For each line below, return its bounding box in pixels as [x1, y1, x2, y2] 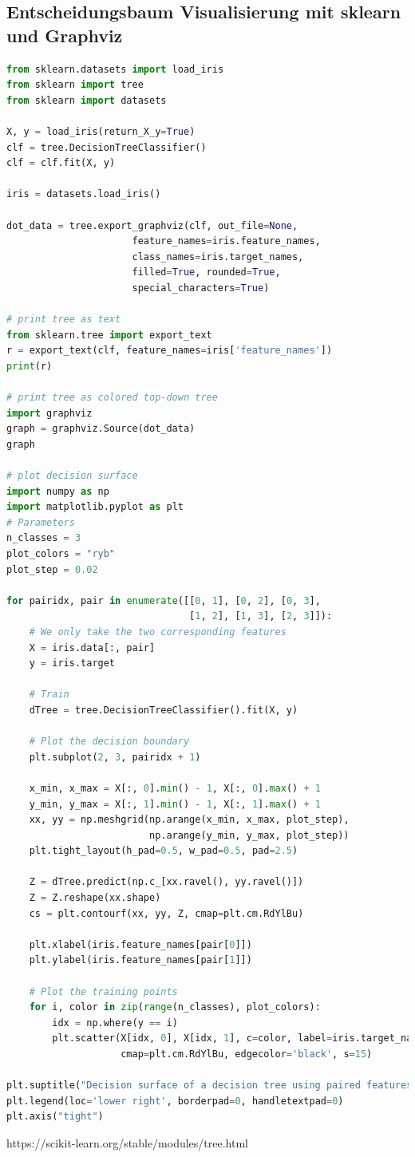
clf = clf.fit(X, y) [6, 157, 116, 169]
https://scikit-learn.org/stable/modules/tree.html [6, 1134, 249, 1151]
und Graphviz [6, 22, 123, 47]
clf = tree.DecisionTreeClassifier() [6, 141, 207, 153]
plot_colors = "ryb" [6, 548, 116, 559]
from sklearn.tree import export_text [6, 329, 212, 341]
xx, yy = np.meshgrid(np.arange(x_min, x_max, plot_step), [29, 814, 350, 826]
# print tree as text [6, 314, 121, 326]
